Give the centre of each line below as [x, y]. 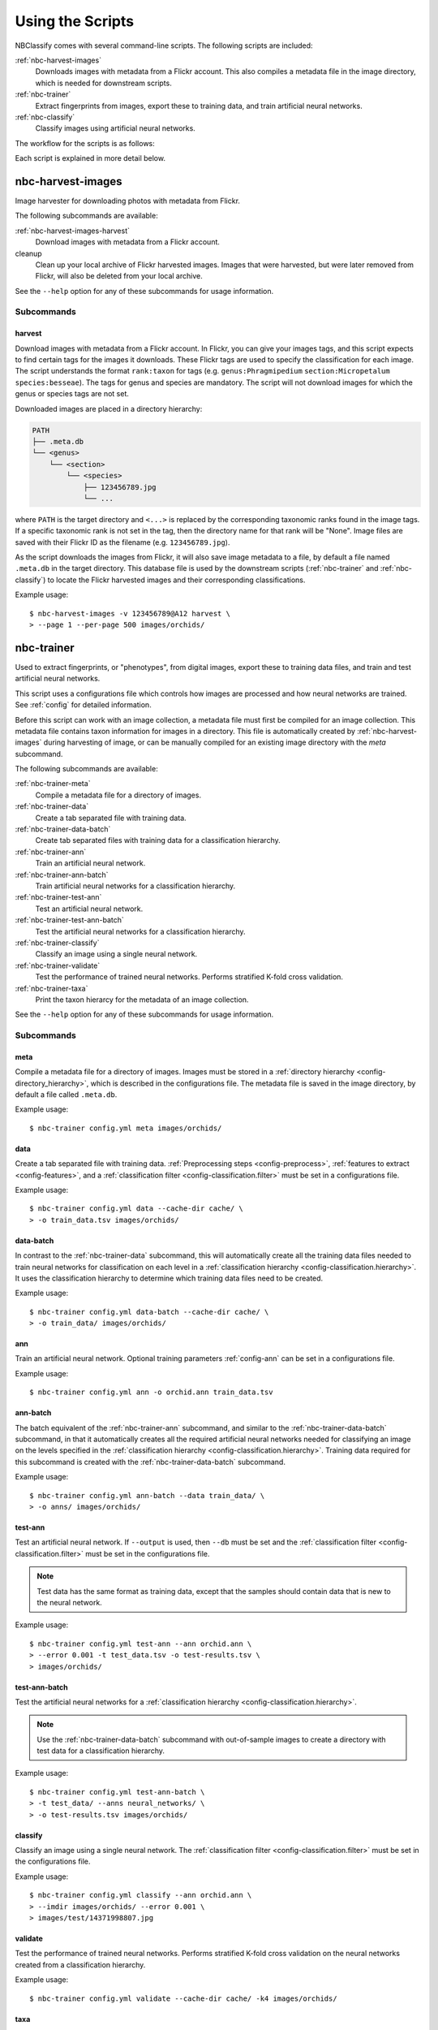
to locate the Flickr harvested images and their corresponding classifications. [176, 580]
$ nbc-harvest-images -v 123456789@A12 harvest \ [130, 613]
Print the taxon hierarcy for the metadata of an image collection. [142, 1000]
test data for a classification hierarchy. [101, 1751]
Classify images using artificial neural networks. [116, 128]
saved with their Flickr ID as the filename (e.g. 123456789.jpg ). [122, 542]
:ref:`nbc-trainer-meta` [53, 784]
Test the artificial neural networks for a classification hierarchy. [141, 931]
